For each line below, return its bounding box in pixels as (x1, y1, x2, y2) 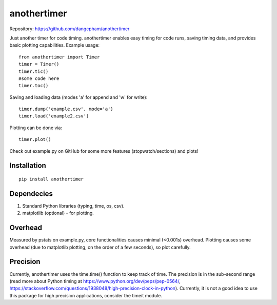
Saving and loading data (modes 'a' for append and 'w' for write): (9, 94, 148, 100)
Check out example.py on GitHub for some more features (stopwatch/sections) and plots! (9, 148, 199, 154)
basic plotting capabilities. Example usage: (9, 42, 100, 48)
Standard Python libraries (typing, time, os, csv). (22, 202, 125, 209)
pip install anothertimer (18, 176, 84, 182)
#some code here (18, 75, 60, 82)
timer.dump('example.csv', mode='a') (18, 106, 114, 112)
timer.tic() (18, 68, 49, 74)
